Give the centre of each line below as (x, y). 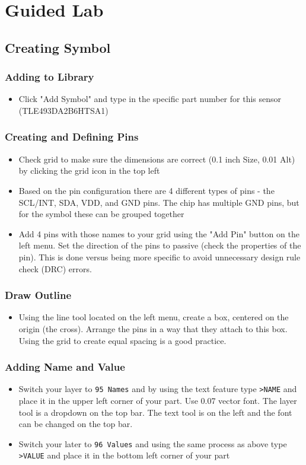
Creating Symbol (58, 47)
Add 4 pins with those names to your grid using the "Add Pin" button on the (159, 233)
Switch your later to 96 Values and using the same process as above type (153, 443)
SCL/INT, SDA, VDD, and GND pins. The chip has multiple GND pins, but (159, 202)
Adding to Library (50, 77)
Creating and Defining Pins (72, 137)
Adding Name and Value (65, 367)
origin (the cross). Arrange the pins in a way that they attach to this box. (153, 328)
